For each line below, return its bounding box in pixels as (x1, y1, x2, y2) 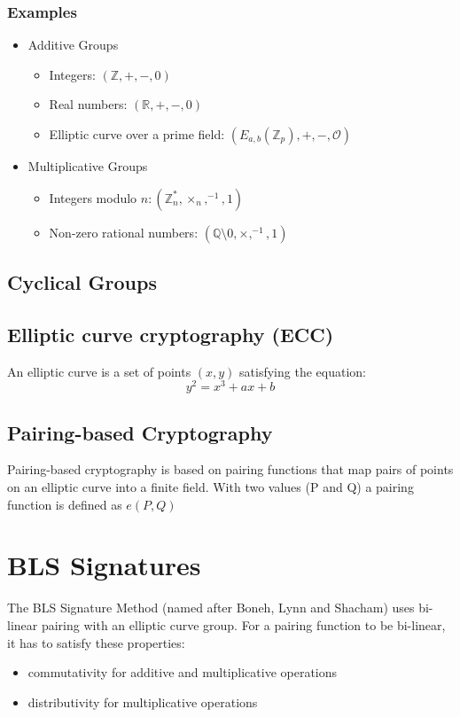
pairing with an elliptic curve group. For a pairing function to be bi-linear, (41, 615, 446, 634)
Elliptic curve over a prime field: (49, 125, 225, 143)
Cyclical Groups (7, 268, 157, 295)
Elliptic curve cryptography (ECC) (7, 320, 334, 347)
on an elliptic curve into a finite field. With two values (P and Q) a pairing (7, 478, 414, 496)
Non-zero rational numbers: (49, 222, 199, 241)
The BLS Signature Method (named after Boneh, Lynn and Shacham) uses (7, 598, 415, 617)
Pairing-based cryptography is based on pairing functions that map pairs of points (7, 460, 454, 479)
